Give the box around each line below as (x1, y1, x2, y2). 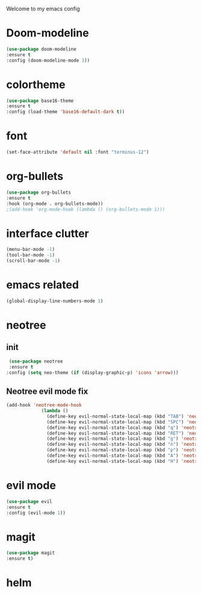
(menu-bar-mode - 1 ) (6, 247, 55, 253)
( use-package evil (6, 498, 52, 504)
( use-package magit (6, 550, 55, 556)
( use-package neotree (8, 358, 63, 364)
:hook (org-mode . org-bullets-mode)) (6, 200, 103, 207)
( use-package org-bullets (6, 189, 71, 195)
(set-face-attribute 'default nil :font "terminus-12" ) (6, 149, 149, 156)
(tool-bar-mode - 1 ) (6, 252, 55, 258)
